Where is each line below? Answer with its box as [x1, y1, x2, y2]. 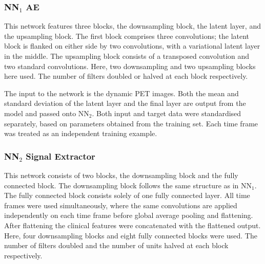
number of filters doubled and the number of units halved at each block [4, 240, 229, 251]
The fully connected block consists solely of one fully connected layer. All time [4, 190, 250, 201]
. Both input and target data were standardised [92, 107, 241, 118]
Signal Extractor [26, 149, 95, 162]
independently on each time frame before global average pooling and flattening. [4, 210, 253, 221]
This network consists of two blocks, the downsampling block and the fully [4, 169, 238, 180]
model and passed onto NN [4, 107, 89, 118]
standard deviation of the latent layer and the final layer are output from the [4, 98, 246, 108]
